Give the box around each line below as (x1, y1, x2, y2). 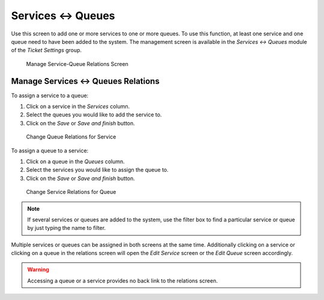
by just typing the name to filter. (27, 224, 106, 232)
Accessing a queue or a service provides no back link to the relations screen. (27, 277, 218, 284)
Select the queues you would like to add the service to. (26, 111, 162, 118)
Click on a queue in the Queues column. (26, 158, 125, 165)
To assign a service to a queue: (11, 92, 89, 99)
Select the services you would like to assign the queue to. (26, 166, 169, 173)
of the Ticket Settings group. (11, 47, 82, 54)
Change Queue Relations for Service (26, 133, 116, 140)
